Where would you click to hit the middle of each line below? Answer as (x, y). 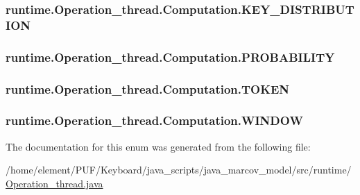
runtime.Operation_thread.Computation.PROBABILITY (170, 57)
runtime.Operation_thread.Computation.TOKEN (148, 88)
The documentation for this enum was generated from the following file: (158, 146)
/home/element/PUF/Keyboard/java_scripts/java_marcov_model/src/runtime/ (179, 170)
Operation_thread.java (54, 183)
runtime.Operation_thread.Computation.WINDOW (154, 120)
